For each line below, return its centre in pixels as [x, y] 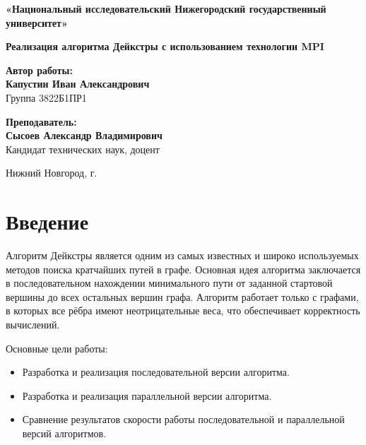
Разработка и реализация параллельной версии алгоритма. [147, 395]
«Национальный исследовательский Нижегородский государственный [166, 8]
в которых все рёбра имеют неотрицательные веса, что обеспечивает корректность [183, 310]
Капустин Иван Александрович [78, 84]
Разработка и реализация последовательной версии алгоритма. [156, 372]
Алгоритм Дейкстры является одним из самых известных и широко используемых [182, 255]
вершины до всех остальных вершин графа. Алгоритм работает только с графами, [182, 296]
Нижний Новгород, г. [52, 173]
